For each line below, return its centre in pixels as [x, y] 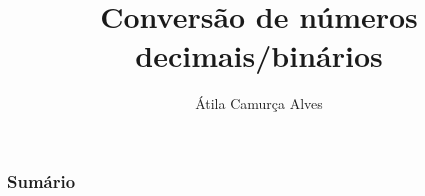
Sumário [41, 180]
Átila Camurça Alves [259, 103]
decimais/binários [259, 55]
